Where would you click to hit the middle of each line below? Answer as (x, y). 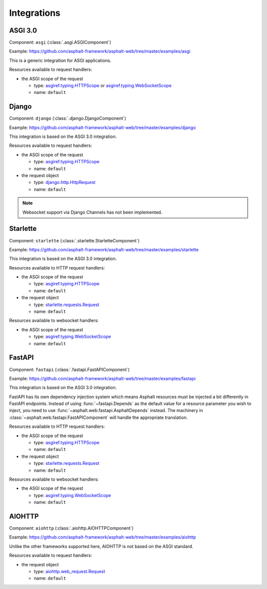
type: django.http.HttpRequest (65, 182)
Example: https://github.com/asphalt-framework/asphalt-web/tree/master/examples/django (103, 127)
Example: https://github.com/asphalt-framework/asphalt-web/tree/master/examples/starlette (104, 249)
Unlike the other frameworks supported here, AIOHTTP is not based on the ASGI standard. (101, 546)
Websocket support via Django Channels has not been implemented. (92, 212)
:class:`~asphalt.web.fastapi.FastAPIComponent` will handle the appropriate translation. (98, 417)
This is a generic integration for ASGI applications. (60, 60)
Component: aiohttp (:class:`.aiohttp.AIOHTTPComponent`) (71, 528)
